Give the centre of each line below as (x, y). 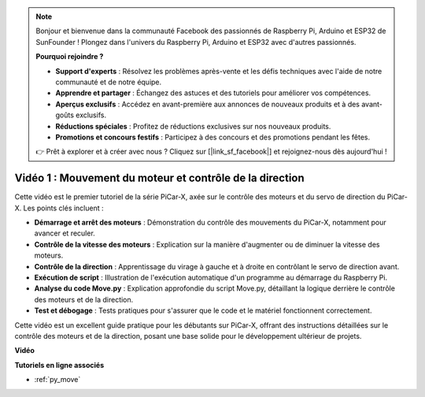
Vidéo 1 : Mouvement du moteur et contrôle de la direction (159, 178)
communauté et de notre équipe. (109, 82)
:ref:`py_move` (57, 380)
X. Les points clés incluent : (59, 208)
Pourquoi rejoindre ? (70, 57)
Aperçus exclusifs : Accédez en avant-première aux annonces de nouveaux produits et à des (208, 104)
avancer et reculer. (65, 233)
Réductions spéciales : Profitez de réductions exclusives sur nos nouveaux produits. (193, 126)
